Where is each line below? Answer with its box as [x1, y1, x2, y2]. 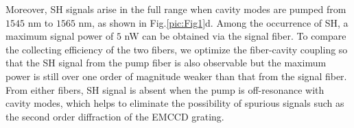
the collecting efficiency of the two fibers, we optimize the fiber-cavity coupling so [5, 42, 348, 56]
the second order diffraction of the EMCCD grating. [5, 109, 224, 123]
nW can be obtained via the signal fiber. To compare [124, 29, 346, 43]
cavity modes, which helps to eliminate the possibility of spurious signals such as [5, 96, 344, 110]
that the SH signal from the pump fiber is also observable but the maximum [5, 55, 327, 70]
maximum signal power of [5, 29, 114, 43]
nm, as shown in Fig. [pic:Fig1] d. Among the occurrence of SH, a [78, 15, 349, 29]
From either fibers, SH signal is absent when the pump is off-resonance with [5, 82, 324, 97]
